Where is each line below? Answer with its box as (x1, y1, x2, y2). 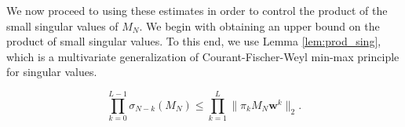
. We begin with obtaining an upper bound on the (139, 17, 380, 34)
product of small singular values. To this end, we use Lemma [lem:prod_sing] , (6, 33, 381, 49)
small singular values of (6, 17, 119, 34)
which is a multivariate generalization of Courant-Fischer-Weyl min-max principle (6, 48, 400, 64)
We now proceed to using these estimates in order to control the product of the (6, 2, 388, 18)
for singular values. (6, 63, 97, 80)
